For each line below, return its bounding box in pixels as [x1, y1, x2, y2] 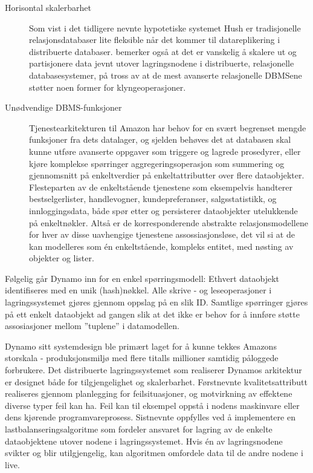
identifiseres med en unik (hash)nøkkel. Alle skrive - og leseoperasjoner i [5, 284, 272, 296]
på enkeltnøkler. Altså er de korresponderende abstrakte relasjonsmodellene [29, 216, 308, 229]
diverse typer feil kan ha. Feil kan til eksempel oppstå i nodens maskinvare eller [5, 399, 300, 411]
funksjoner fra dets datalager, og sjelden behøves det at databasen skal [29, 133, 291, 146]
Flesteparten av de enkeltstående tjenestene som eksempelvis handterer [29, 180, 292, 193]
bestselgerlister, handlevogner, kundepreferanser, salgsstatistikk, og [29, 192, 277, 205]
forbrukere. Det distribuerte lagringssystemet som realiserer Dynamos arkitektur [5, 364, 302, 376]
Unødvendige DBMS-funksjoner [5, 101, 122, 114]
